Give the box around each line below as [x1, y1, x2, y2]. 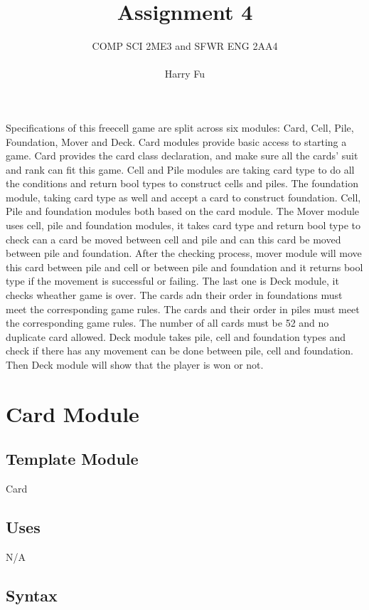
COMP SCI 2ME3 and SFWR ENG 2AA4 [92, 38, 278, 53]
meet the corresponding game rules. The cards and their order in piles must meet [6, 301, 360, 316]
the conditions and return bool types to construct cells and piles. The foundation [6, 176, 358, 191]
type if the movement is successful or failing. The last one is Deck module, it [6, 273, 339, 288]
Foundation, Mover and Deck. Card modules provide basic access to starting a [6, 134, 347, 149]
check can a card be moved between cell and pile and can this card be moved [6, 231, 341, 246]
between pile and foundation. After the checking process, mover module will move [6, 246, 362, 261]
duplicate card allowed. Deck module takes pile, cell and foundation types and [6, 329, 346, 344]
